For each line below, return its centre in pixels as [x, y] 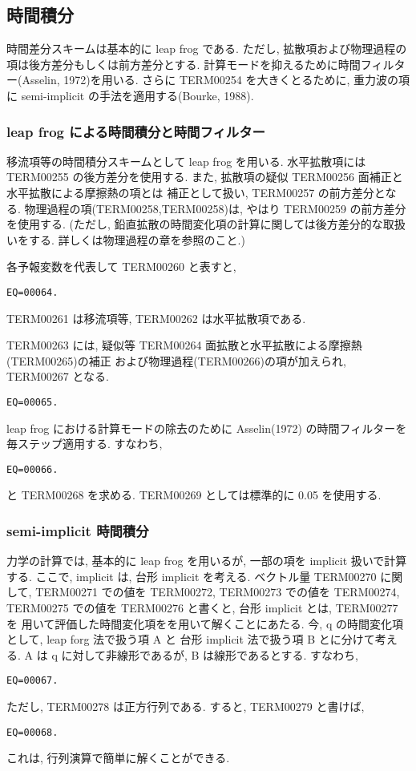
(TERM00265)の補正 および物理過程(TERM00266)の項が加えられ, [176, 360]
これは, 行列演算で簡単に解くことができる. [118, 758]
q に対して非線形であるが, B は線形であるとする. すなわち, [205, 654]
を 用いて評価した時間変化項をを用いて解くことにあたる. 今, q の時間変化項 [205, 623]
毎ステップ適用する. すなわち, [85, 444]
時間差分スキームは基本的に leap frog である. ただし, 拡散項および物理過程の [207, 48]
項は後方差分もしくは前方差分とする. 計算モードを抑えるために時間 [184, 64]
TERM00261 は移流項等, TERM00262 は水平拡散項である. [156, 318]
